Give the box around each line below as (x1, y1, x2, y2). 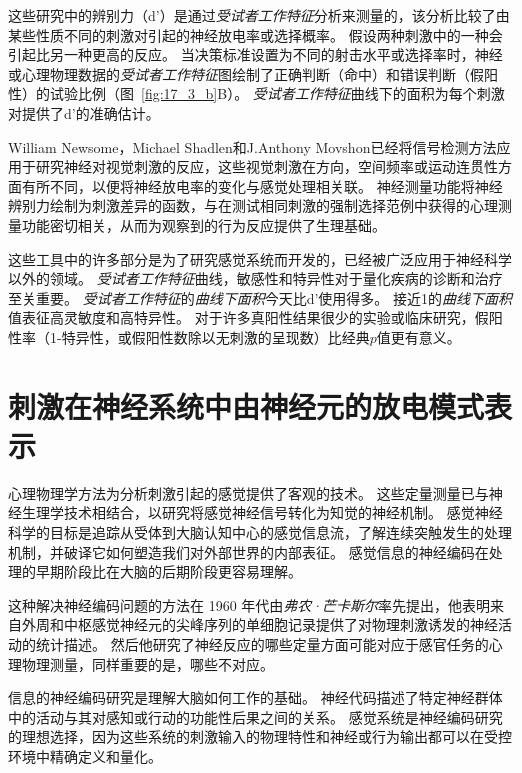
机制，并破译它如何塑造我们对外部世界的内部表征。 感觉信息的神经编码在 (8, 541, 489, 562)
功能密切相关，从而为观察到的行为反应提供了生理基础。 (21, 214, 386, 235)
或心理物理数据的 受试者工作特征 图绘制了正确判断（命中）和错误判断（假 (8, 63, 484, 84)
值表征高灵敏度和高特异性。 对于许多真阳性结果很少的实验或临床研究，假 (8, 307, 489, 328)
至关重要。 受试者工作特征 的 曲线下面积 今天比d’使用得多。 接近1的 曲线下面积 (8, 287, 513, 308)
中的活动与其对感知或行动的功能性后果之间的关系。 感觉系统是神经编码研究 (8, 706, 503, 727)
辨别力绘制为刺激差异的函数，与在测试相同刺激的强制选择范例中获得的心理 (8, 195, 498, 216)
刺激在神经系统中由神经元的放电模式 (8, 385, 485, 426)
